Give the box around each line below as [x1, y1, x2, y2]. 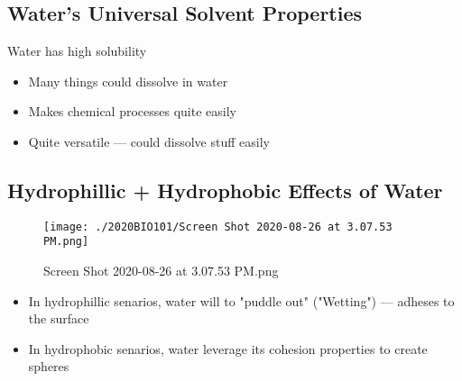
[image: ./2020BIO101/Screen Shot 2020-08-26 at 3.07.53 [43, 220, 393, 233]
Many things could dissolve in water [28, 71, 228, 90]
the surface [28, 309, 89, 328]
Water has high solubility [7, 41, 147, 60]
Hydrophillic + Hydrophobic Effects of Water [7, 176, 443, 204]
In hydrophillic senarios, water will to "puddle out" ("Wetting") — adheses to [28, 291, 455, 310]
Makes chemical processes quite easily [28, 102, 236, 121]
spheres [28, 357, 69, 376]
